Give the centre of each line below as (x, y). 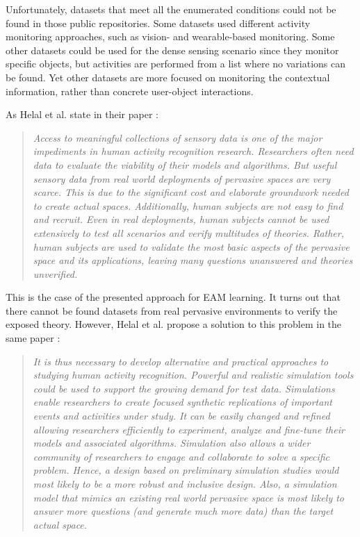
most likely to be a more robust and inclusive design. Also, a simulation (185, 484)
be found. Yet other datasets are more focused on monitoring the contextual (168, 77)
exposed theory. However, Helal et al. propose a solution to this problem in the (174, 324)
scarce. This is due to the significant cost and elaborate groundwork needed (191, 192)
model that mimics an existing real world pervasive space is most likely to (188, 497)
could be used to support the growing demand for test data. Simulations (184, 388)
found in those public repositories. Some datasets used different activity (158, 23)
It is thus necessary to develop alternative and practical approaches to (181, 361)
